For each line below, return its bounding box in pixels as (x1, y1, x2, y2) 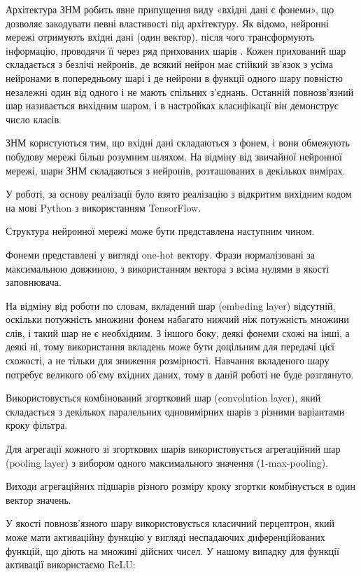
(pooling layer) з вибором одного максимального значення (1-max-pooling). (6, 455, 328, 469)
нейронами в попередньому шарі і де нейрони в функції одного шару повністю (6, 70, 343, 85)
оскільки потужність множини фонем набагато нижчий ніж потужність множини (6, 312, 349, 327)
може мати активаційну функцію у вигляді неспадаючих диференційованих (6, 530, 325, 544)
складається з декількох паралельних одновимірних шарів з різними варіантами (6, 404, 345, 418)
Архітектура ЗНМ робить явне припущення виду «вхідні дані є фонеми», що (6, 2, 334, 16)
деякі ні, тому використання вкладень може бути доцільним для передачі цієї (6, 339, 334, 354)
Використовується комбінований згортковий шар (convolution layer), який (6, 390, 321, 405)
